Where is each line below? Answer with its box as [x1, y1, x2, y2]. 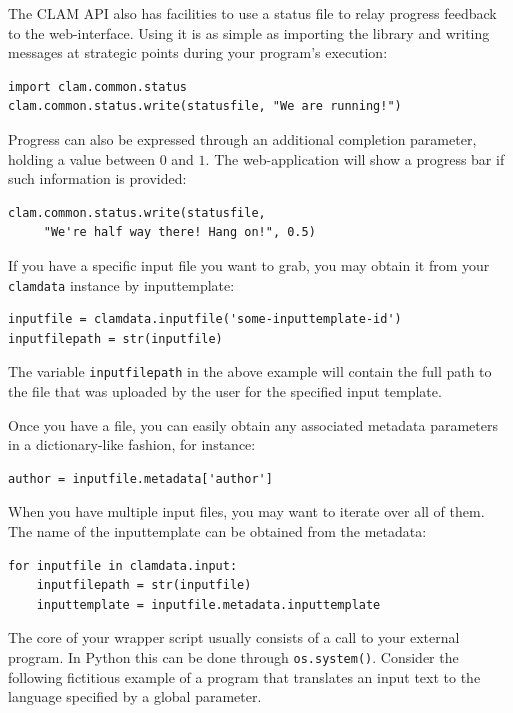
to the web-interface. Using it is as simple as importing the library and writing [8, 22, 490, 43]
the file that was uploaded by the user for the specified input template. [8, 381, 442, 402]
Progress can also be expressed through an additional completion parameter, [8, 128, 477, 149]
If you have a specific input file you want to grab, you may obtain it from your [8, 254, 490, 275]
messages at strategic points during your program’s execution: [8, 42, 388, 63]
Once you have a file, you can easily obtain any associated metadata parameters [8, 414, 498, 435]
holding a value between [8, 148, 155, 169]
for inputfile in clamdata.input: [8, 558, 238, 573]
